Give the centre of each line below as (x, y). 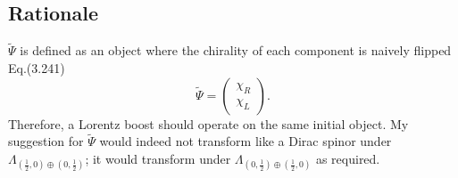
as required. (348, 159)
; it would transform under (158, 159)
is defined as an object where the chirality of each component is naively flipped (236, 50)
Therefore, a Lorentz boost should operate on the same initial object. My (208, 123)
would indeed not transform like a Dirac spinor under (246, 141)
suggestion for (46, 141)
